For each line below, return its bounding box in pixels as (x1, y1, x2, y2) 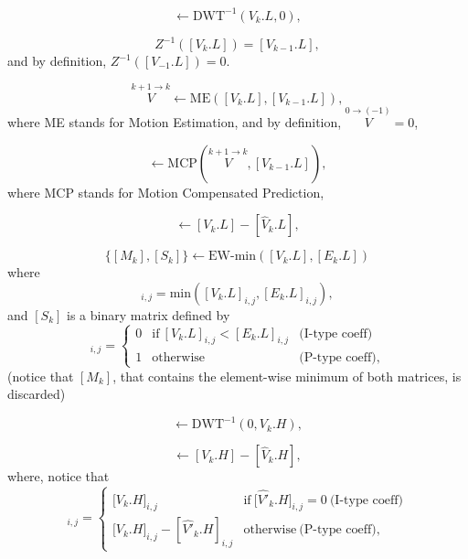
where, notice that (7, 467, 110, 486)
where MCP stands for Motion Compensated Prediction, (7, 182, 324, 201)
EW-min (208, 250, 256, 263)
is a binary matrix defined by (67, 305, 230, 324)
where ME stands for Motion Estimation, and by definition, (7, 113, 342, 132)
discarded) (7, 384, 66, 403)
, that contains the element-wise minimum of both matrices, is (112, 366, 462, 385)
